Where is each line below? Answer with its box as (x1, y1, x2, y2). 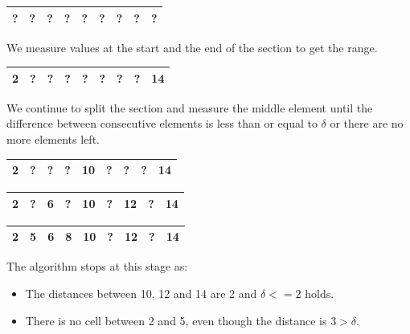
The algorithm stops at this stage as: (6, 258, 188, 275)
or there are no (330, 115, 404, 132)
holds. (305, 284, 334, 301)
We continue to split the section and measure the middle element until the (6, 99, 373, 116)
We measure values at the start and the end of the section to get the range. (6, 39, 378, 55)
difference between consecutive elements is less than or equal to (6, 115, 318, 132)
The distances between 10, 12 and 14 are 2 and (25, 284, 257, 301)
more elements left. (6, 130, 100, 147)
